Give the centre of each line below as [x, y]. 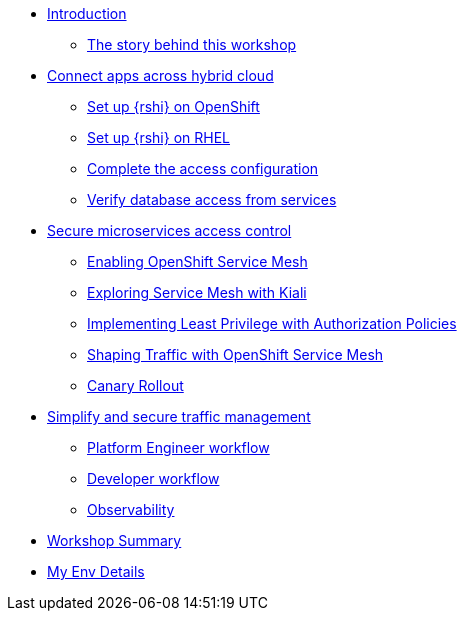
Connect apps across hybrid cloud [160, 75]
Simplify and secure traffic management [179, 416]
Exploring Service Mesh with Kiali [197, 292]
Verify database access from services [212, 199]
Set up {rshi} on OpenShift [173, 106]
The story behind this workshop [192, 44]
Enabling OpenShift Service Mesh [197, 261]
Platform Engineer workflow [178, 447]
